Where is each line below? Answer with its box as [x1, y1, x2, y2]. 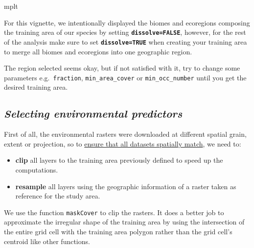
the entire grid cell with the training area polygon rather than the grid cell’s [4, 226, 232, 236]
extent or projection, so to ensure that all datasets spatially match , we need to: [4, 138, 241, 149]
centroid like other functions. [4, 236, 90, 246]
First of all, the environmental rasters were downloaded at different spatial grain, [4, 129, 247, 139]
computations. [15, 164, 58, 174]
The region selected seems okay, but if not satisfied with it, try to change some [4, 63, 240, 73]
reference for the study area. [15, 191, 100, 201]
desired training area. [4, 82, 68, 92]
